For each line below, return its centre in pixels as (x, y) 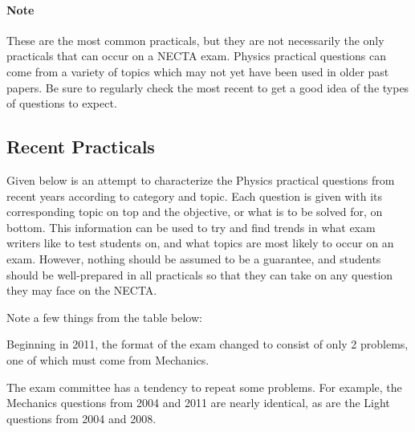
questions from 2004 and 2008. (81, 418)
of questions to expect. (62, 103)
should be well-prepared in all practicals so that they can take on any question (200, 274)
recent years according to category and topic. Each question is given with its (195, 196)
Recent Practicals (81, 147)
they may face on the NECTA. (82, 290)
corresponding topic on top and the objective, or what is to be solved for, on (195, 212)
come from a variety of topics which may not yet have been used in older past (198, 71)
